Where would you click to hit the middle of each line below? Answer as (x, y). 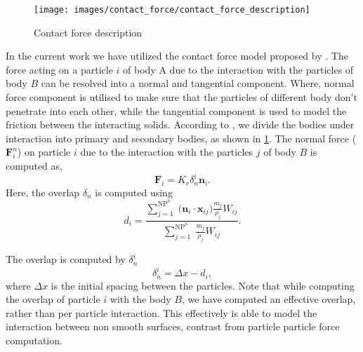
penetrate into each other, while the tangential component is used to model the (176, 110)
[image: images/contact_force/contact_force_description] (172, 10)
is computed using (134, 192)
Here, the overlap (43, 192)
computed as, (34, 165)
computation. (34, 340)
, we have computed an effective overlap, (269, 299)
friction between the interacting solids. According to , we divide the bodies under (180, 124)
